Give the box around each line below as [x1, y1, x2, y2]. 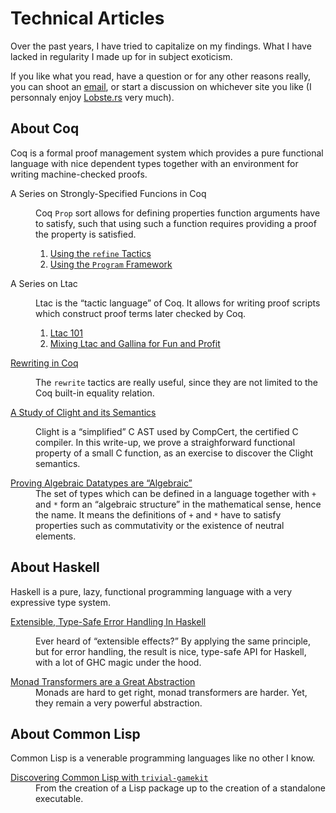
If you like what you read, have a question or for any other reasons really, [10, 70, 312, 82]
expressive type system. [10, 596, 112, 608]
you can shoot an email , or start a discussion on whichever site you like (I [10, 80, 312, 92]
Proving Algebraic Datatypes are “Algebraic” [10, 477, 193, 489]
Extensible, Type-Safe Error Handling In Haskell [10, 615, 207, 627]
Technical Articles [10, 7, 165, 30]
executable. [35, 793, 84, 805]
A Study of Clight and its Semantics [10, 406, 157, 418]
